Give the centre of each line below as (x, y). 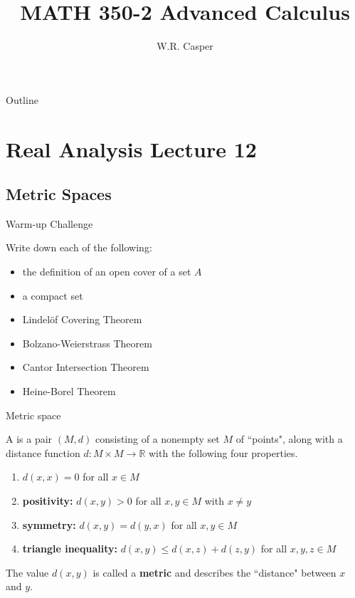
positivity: (48, 501)
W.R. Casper (185, 46)
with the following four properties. (223, 452)
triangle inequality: (70, 549)
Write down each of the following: (79, 247)
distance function (43, 452)
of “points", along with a (289, 439)
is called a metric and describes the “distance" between (214, 572)
